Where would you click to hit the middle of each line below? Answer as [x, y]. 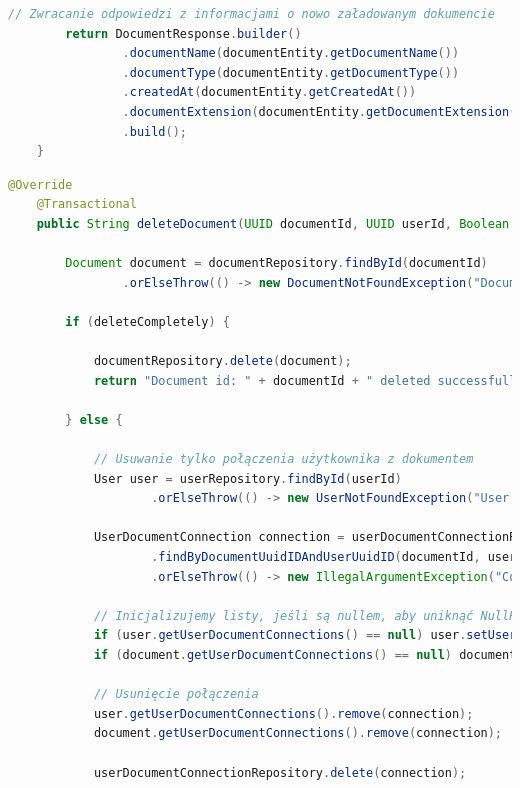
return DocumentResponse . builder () [183, 33]
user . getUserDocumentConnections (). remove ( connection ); [283, 713]
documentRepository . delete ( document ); [222, 361]
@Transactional [86, 204]
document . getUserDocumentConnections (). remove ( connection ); [298, 733]
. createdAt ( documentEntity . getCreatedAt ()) [269, 92]
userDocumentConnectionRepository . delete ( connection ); [280, 772]
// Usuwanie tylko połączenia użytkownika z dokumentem [283, 459]
